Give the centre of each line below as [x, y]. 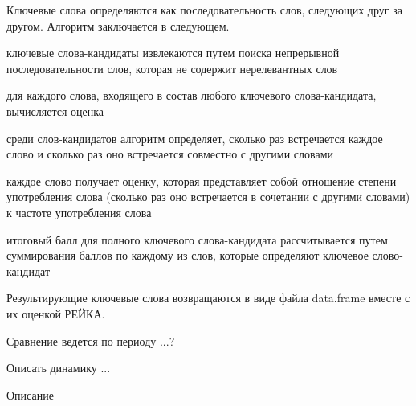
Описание [30, 394]
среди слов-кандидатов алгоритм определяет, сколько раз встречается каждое [195, 138]
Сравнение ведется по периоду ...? [91, 340]
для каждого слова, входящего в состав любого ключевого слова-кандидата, [192, 95]
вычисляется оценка [55, 111]
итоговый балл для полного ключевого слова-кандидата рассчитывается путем [197, 239]
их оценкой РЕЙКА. [56, 313]
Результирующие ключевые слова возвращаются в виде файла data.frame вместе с [208, 298]
